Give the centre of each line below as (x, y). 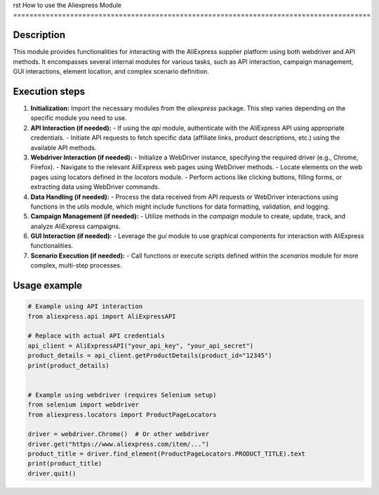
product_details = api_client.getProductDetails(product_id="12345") (150, 356)
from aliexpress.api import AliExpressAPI (102, 316)
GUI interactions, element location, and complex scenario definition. (111, 72)
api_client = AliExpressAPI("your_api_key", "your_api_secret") (141, 345)
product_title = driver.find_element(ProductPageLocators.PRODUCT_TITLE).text (166, 454)
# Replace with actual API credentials (96, 336)
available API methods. (64, 147)
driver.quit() (52, 473)
